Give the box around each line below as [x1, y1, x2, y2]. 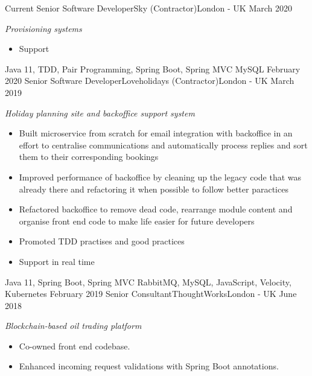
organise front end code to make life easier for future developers [19, 214, 255, 227]
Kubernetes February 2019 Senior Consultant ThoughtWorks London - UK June [5, 287, 297, 300]
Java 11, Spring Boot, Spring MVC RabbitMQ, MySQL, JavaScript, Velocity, [5, 275, 291, 288]
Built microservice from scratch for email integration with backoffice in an [19, 127, 293, 139]
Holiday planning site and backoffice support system [5, 106, 195, 119]
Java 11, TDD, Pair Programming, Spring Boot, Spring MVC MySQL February [5, 62, 301, 75]
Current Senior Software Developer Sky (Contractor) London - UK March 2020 [5, 2, 293, 14]
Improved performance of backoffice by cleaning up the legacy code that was [19, 170, 302, 183]
